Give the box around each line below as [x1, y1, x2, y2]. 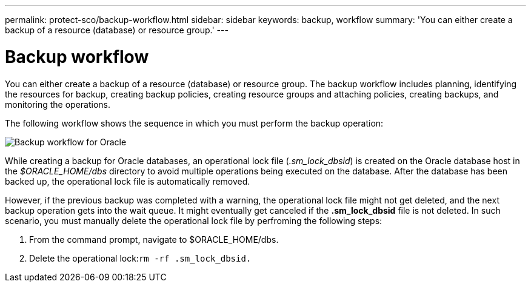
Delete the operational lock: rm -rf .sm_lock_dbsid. [29, 252, 252, 263]
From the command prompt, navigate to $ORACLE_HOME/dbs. [29, 234, 279, 245]
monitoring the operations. [5, 99, 111, 110]
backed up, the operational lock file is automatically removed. [5, 176, 250, 186]
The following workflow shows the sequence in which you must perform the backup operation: [5, 117, 384, 128]
